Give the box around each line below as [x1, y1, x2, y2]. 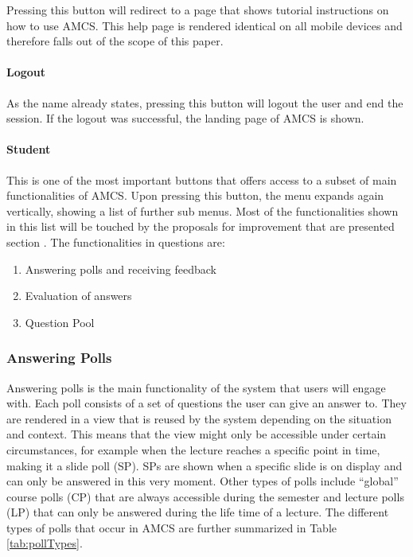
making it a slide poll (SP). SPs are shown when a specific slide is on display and [6, 457, 403, 473]
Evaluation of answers [25, 287, 132, 304]
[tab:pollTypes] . [6, 535, 83, 551]
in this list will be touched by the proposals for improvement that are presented [6, 218, 395, 235]
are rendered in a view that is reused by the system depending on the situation [6, 410, 392, 427]
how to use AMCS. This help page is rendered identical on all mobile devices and [6, 17, 403, 33]
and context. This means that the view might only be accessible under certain [6, 426, 387, 442]
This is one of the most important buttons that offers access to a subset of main [6, 171, 397, 188]
